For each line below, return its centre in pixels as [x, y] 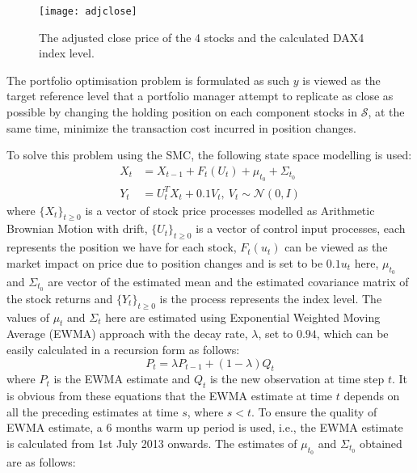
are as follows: [41, 462]
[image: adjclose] [88, 11]
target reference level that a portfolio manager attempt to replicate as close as [200, 96]
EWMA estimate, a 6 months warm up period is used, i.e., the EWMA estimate [205, 427]
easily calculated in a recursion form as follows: [123, 350]
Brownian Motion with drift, [77, 228]
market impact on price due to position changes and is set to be [165, 262]
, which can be [352, 334]
